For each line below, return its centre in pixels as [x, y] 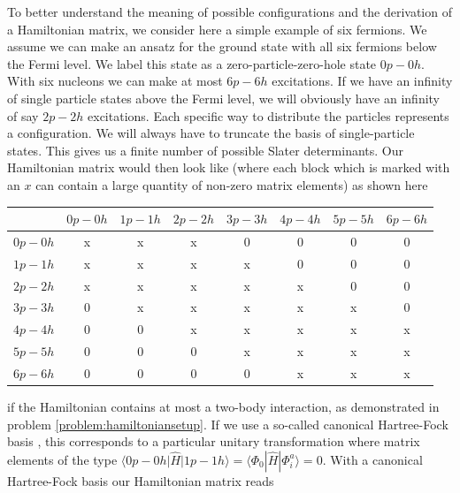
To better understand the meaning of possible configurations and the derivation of [230, 11]
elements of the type [62, 459]
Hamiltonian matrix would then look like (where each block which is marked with [229, 167]
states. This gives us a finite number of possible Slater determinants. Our [205, 150]
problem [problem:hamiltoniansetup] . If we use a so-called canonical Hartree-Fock [228, 424]
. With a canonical [372, 459]
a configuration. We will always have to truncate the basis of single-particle [211, 133]
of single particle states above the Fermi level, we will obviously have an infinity [224, 98]
